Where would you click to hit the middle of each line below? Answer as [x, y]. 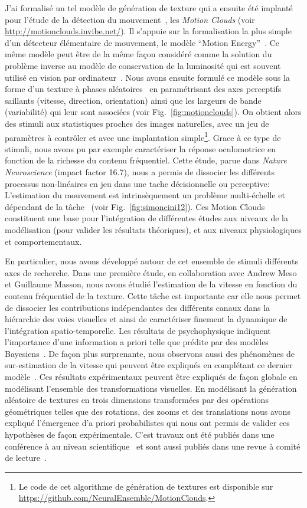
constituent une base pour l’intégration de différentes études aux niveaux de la [146, 218]
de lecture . [26, 458]
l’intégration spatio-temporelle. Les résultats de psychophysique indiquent [138, 330]
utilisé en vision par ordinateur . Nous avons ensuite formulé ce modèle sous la [147, 77]
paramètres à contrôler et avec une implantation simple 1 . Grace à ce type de [143, 136]
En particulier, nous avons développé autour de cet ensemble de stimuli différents [151, 261]
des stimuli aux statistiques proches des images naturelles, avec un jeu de [137, 123]
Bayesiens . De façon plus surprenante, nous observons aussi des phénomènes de [150, 353]
